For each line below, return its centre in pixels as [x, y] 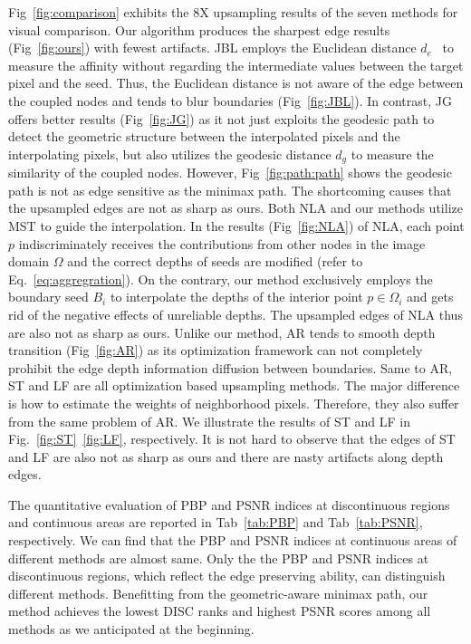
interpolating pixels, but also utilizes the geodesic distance [170, 154]
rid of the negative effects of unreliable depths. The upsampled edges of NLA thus [235, 314]
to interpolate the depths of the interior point [236, 297]
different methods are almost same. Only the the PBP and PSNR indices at [219, 557]
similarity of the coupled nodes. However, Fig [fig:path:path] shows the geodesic [230, 173]
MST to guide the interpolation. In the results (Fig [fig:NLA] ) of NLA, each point [236, 225]
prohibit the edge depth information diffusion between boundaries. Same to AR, [231, 367]
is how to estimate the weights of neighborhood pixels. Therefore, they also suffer [234, 403]
